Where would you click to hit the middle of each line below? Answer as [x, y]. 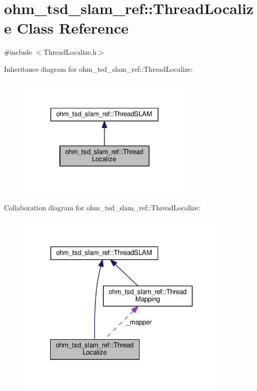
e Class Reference [66, 28]
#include [18, 52]
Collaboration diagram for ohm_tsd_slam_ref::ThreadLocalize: [102, 208]
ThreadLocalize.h [70, 52]
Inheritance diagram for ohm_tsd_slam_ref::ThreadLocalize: [98, 69]
